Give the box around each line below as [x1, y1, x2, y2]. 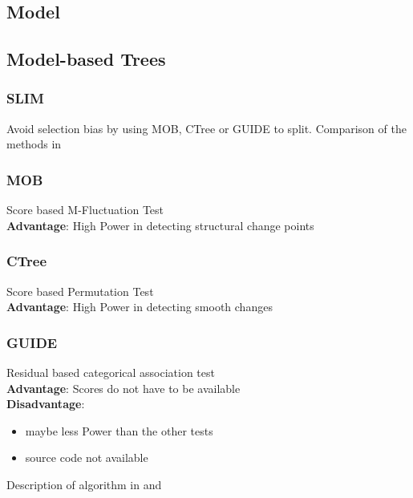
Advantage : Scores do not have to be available [6, 379, 241, 396]
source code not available [25, 449, 148, 466]
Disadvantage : [6, 395, 85, 412]
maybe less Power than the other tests [25, 422, 213, 439]
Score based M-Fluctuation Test [6, 201, 164, 218]
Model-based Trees [6, 47, 166, 71]
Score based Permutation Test [6, 282, 154, 299]
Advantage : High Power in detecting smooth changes [6, 298, 273, 315]
